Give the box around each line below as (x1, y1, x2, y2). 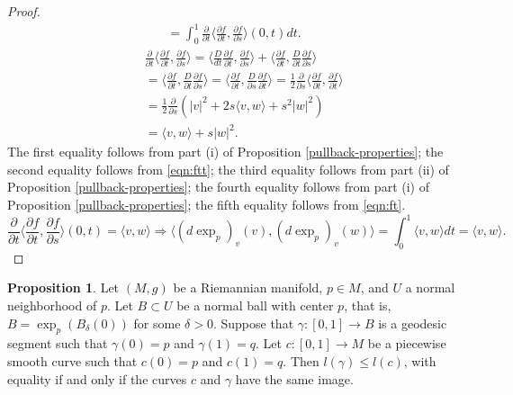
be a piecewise (367, 334, 446, 353)
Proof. (7, 2, 40, 20)
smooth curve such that (7, 352, 138, 371)
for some (133, 313, 181, 332)
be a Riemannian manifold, (173, 278, 323, 297)
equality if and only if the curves (7, 369, 187, 388)
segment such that (7, 334, 108, 353)
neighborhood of (7, 296, 97, 315)
